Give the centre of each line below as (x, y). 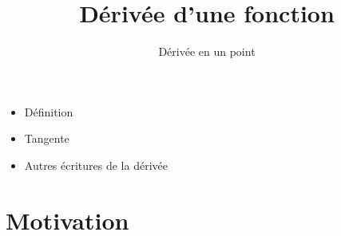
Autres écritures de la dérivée (96, 165)
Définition (49, 111)
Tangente (47, 138)
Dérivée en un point (207, 51)
